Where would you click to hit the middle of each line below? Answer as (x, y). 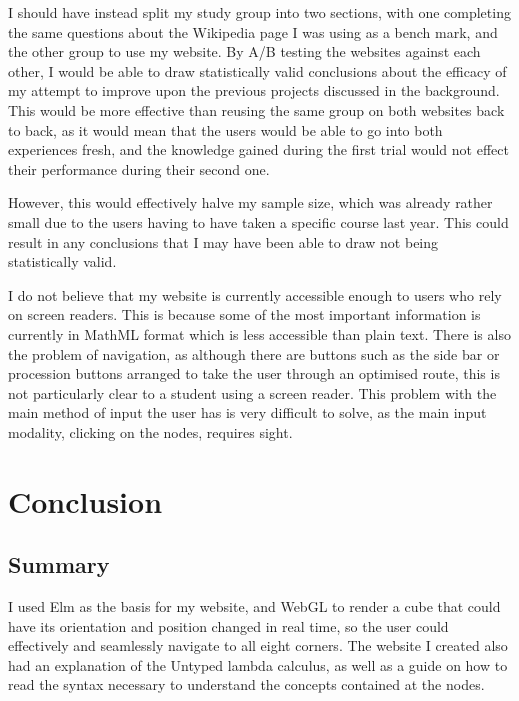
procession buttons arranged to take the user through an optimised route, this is (254, 373)
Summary (59, 564)
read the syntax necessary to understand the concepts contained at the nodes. (246, 684)
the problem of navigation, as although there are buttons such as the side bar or (254, 353)
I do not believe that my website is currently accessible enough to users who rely (255, 294)
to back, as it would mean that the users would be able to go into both (225, 129)
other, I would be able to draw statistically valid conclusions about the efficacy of (257, 70)
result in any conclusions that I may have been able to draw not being (223, 241)
